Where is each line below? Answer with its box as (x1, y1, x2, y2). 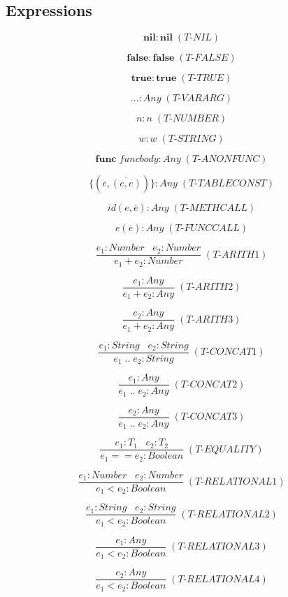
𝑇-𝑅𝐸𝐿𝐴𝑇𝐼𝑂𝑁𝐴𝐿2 (187, 509, 270, 519)
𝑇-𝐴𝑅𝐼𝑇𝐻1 (213, 249, 260, 260)
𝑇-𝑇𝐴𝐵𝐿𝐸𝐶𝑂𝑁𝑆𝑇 (189, 179, 266, 189)
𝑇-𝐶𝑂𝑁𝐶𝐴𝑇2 (180, 379, 238, 390)
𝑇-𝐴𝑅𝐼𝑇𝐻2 (186, 282, 233, 293)
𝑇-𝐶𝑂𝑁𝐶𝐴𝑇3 (180, 412, 238, 422)
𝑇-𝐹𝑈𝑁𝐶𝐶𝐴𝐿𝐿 (175, 223, 240, 234)
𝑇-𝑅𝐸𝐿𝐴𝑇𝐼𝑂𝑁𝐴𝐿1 (195, 477, 278, 487)
